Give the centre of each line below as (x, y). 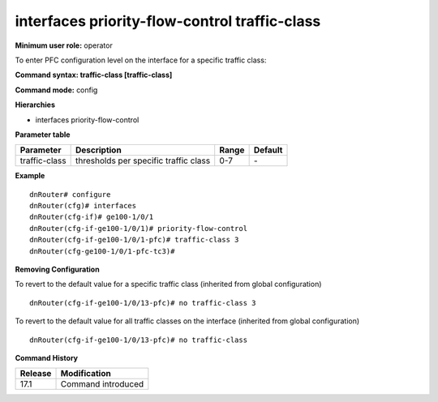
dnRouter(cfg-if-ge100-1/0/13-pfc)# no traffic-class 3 (143, 303)
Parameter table (43, 135)
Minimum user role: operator (64, 45)
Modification (86, 374)
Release (36, 374)
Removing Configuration (58, 269)
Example (30, 176)
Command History (47, 357)
